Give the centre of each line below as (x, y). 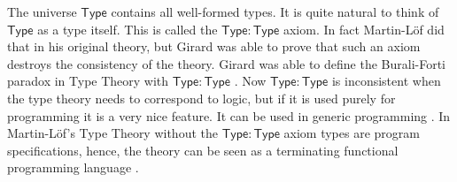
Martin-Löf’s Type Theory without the (112, 133)
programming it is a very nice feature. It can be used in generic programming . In (229, 115)
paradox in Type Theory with (88, 81)
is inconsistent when (386, 81)
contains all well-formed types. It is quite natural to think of (275, 11)
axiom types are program (352, 133)
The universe (42, 11)
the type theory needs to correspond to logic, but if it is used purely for (201, 98)
